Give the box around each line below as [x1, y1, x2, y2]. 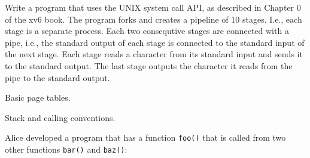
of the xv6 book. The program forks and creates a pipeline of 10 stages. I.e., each [5, 13, 302, 25]
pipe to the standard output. [5, 71, 110, 83]
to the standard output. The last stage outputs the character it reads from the [5, 59, 293, 72]
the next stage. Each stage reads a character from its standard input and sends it [5, 48, 303, 60]
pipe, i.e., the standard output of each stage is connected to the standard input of [5, 36, 305, 48]
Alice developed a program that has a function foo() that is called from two [5, 131, 286, 144]
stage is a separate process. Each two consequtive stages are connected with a [5, 24, 289, 37]
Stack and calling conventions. [5, 111, 116, 123]
